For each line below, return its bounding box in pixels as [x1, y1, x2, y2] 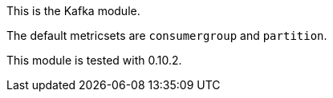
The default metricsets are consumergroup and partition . [6, 29, 327, 42]
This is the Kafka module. [6, 4, 140, 18]
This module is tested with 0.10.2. [6, 53, 182, 67]
